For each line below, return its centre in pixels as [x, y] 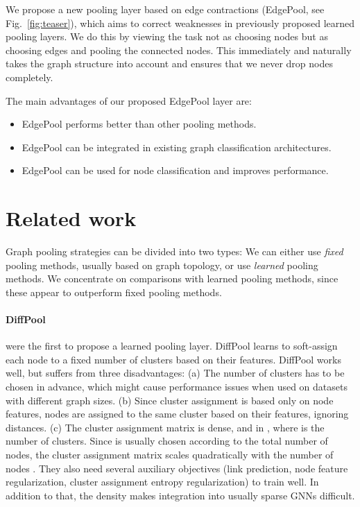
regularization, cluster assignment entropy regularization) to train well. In [162, 482]
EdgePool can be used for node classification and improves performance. [175, 170]
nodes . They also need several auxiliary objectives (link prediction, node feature [177, 468]
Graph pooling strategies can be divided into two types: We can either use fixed [174, 251]
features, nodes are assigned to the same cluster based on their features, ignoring [177, 414]
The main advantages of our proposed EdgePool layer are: [129, 100]
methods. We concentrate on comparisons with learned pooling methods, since [172, 278]
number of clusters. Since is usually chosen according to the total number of [167, 441]
